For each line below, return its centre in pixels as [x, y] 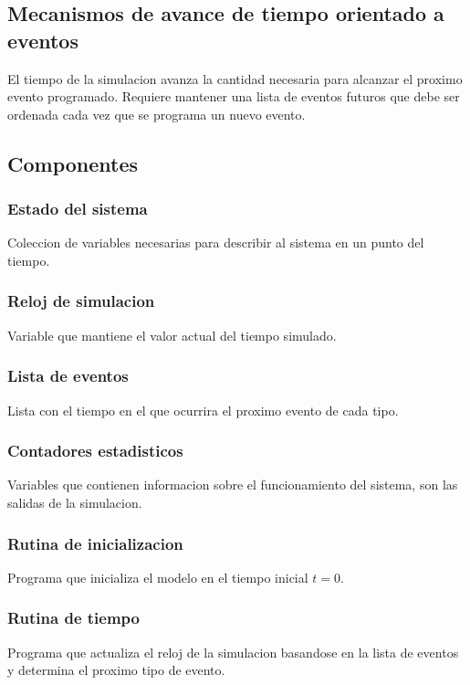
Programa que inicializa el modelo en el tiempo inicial [158, 577]
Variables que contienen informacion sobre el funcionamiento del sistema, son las [233, 485]
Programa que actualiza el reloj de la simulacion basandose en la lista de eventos [233, 652]
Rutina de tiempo [73, 618]
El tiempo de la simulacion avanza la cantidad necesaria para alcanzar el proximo [235, 78]
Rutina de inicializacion [95, 543]
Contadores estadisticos [95, 451]
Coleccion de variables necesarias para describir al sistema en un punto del [216, 242]
